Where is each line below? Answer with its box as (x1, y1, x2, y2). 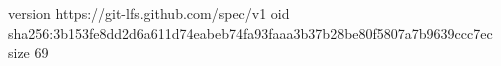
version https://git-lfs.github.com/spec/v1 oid (8, 3, 290, 23)
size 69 (8, 42, 49, 63)
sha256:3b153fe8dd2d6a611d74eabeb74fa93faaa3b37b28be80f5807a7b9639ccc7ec (8, 22, 493, 43)
